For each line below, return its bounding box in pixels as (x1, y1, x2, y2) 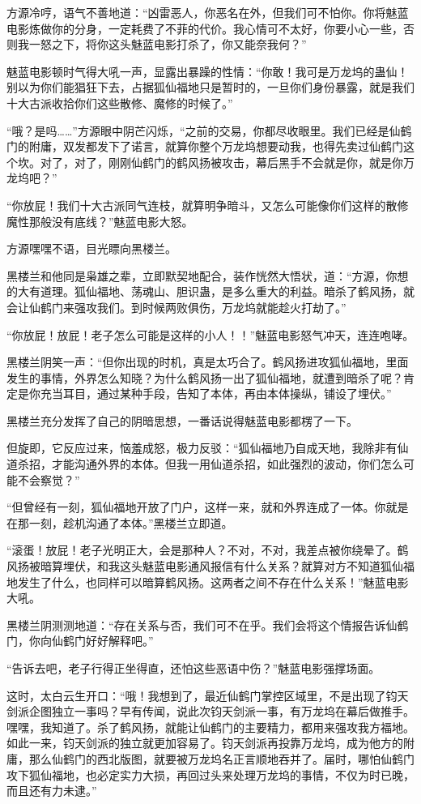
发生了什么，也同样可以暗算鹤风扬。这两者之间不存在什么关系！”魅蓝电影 (17, 573, 409, 590)
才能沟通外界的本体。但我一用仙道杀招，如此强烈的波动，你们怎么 (51, 455, 403, 473)
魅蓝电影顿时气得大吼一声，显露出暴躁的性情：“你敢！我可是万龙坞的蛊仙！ (6, 62, 409, 79)
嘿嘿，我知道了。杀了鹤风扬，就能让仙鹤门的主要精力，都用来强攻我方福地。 (6, 718, 415, 735)
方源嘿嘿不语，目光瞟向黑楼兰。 (6, 240, 176, 257)
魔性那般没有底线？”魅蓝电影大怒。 (6, 212, 193, 229)
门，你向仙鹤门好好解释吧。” (6, 632, 154, 649)
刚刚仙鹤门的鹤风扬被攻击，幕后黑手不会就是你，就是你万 (108, 153, 415, 170)
